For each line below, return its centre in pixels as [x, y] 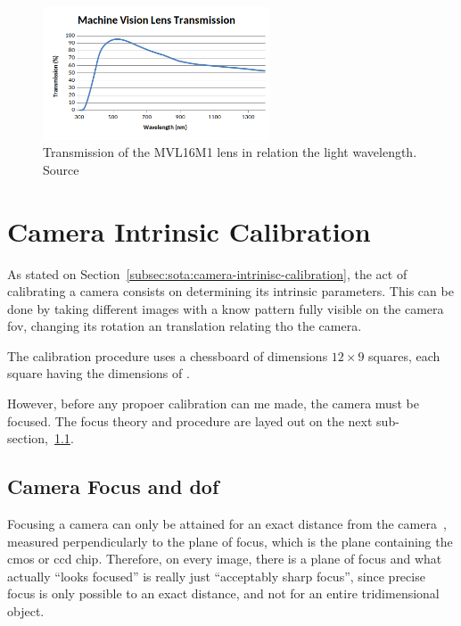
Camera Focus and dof [113, 486]
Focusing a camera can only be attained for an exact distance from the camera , [227, 524]
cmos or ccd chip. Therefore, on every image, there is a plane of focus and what [225, 559]
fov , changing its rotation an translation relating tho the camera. [185, 326]
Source [61, 169]
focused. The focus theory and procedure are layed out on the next [190, 420]
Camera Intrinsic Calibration [189, 231]
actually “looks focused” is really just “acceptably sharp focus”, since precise [216, 576]
